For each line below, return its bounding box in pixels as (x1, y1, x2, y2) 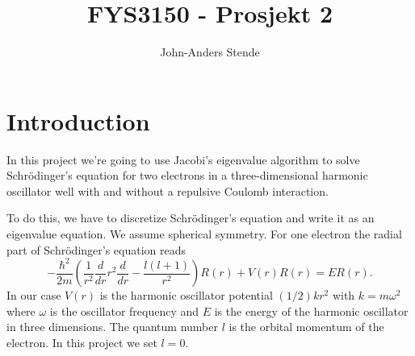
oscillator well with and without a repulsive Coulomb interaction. (6, 182, 329, 199)
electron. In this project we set (6, 333, 157, 350)
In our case (6, 287, 61, 304)
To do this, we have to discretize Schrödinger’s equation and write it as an (6, 209, 375, 226)
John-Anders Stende (160, 43, 260, 60)
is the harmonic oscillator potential (99, 287, 273, 304)
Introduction (6, 104, 150, 137)
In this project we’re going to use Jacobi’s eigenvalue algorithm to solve (6, 151, 360, 168)
